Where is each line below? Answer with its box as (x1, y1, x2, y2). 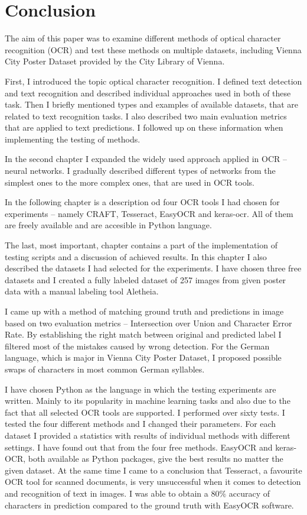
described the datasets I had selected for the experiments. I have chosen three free (5, 262, 302, 274)
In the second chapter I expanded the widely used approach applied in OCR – (5, 153, 287, 165)
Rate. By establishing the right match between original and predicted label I (5, 328, 282, 341)
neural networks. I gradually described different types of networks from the (5, 164, 276, 177)
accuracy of (228, 487, 270, 499)
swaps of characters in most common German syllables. (5, 362, 205, 375)
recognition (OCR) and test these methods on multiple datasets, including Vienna (5, 43, 302, 56)
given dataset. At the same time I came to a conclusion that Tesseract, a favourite (5, 464, 302, 476)
